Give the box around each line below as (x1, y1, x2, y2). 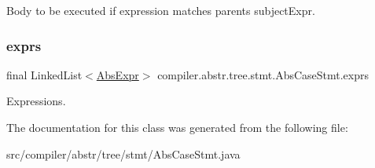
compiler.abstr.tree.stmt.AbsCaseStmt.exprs (157, 66, 369, 82)
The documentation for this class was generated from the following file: (6, 119, 348, 135)
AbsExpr (96, 66, 139, 82)
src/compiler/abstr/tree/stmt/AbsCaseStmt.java (6, 145, 241, 162)
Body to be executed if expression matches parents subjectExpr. (6, 2, 315, 18)
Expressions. (6, 93, 66, 109)
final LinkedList (6, 66, 83, 82)
